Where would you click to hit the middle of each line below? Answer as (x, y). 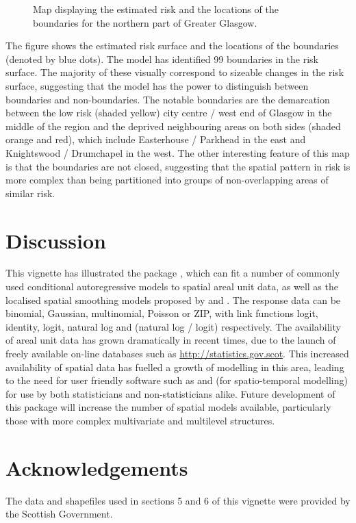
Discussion (56, 240)
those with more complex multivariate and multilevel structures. (140, 420)
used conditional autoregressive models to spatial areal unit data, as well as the (172, 286)
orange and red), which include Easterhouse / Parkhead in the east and (156, 139)
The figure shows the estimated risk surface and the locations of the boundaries (172, 46)
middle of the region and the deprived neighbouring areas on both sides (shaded (173, 126)
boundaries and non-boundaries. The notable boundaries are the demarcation (168, 99)
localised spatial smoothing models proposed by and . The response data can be (173, 299)
